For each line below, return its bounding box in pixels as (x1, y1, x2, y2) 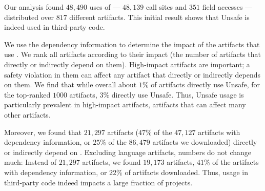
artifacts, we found (82, 157, 141, 167)
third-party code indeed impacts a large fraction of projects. (4, 177, 193, 187)
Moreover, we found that (4, 126, 81, 137)
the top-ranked (4, 89, 51, 100)
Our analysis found (4, 2, 64, 12)
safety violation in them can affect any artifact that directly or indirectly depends (4, 69, 261, 80)
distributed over (4, 11, 54, 22)
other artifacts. (4, 109, 51, 120)
